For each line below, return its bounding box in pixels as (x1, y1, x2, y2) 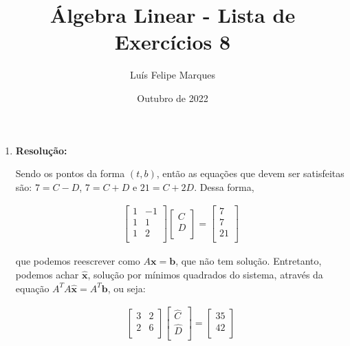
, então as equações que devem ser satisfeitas (156, 166, 344, 181)
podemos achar (15, 267, 79, 282)
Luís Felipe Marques (130, 68, 215, 82)
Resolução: (15, 143, 67, 157)
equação (15, 281, 50, 295)
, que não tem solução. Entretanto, (175, 254, 322, 268)
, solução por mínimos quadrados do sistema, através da (87, 267, 323, 282)
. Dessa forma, (194, 179, 254, 194)
